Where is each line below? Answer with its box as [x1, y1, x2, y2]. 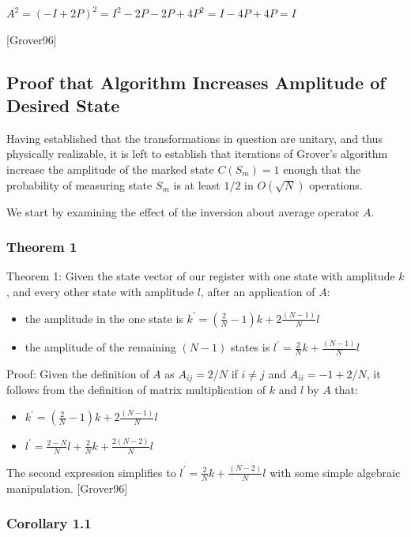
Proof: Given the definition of [6, 366, 149, 382]
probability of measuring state [6, 176, 153, 193]
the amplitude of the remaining [25, 339, 176, 355]
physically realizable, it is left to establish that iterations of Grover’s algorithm [6, 145, 388, 162]
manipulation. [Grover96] [6, 479, 128, 496]
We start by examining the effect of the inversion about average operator [6, 203, 360, 220]
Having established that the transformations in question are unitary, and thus [6, 130, 383, 146]
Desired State [6, 92, 120, 117]
